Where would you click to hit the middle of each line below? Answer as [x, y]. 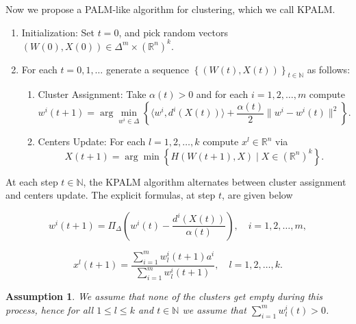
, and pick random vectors [173, 32]
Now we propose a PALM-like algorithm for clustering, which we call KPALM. [170, 9]
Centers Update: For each [92, 141]
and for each [222, 94]
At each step [32, 181]
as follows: [329, 69]
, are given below [257, 195]
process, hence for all [50, 309]
